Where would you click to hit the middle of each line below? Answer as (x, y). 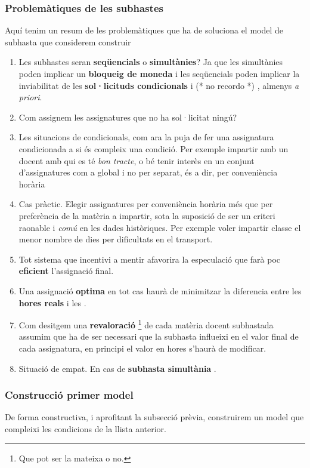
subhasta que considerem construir (68, 41)
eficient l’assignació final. (66, 271)
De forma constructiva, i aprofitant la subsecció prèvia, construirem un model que (154, 417)
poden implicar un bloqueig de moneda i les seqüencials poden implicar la (159, 73)
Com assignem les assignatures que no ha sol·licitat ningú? (128, 117)
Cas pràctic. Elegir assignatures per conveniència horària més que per (146, 204)
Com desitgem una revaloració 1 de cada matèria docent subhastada (146, 324)
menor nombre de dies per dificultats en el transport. (116, 239)
